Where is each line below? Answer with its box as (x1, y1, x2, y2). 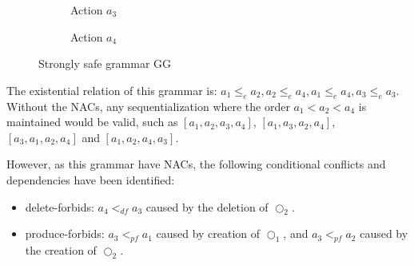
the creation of (25, 242, 97, 259)
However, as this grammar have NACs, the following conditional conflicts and (6, 156, 386, 172)
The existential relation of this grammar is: (6, 81, 217, 98)
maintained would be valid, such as (6, 113, 178, 130)
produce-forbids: (25, 225, 105, 242)
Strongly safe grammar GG (38, 55, 172, 72)
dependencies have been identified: (6, 171, 175, 188)
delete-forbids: (25, 198, 94, 215)
